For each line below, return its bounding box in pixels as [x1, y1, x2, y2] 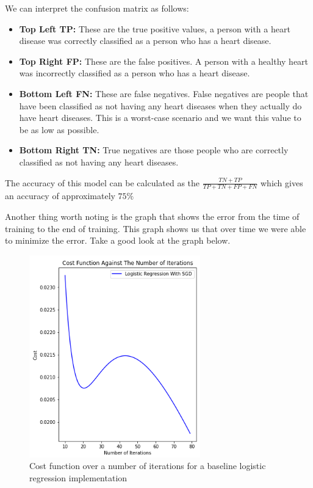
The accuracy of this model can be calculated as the [5, 176, 200, 189]
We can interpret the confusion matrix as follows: [5, 2, 189, 14]
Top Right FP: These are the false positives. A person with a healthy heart [19, 54, 309, 67]
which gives [261, 176, 303, 189]
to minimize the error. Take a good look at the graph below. [5, 234, 231, 247]
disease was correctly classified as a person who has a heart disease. [19, 34, 272, 47]
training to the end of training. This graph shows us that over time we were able [5, 222, 306, 235]
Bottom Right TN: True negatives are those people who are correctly [19, 144, 289, 156]
